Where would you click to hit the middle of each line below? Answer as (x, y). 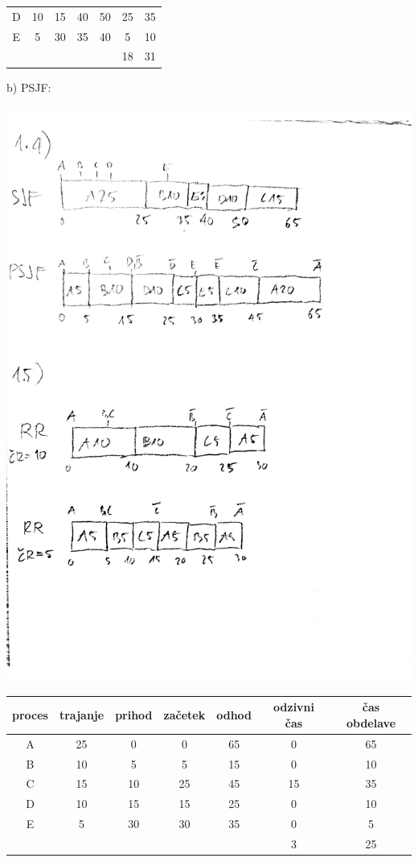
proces (30, 715)
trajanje (82, 715)
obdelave (371, 722)
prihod (134, 715)
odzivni (294, 707)
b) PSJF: (29, 87)
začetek (184, 715)
